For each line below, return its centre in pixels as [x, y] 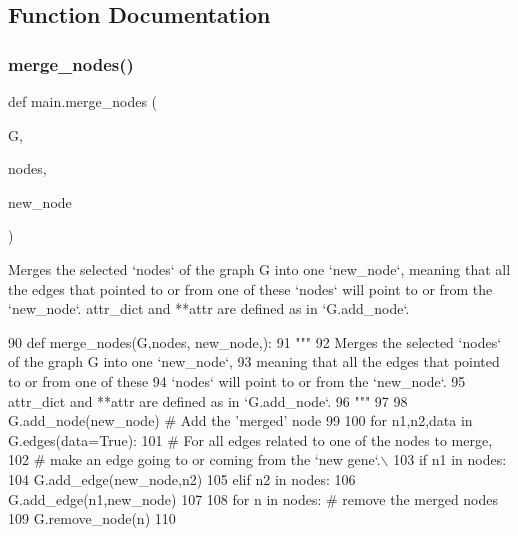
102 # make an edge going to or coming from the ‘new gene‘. [194, 459]
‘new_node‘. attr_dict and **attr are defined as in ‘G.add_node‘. [209, 308]
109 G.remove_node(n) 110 [92, 518]
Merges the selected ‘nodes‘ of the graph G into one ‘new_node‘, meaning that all [259, 268]
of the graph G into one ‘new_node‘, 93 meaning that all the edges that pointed [254, 361]
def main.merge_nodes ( [83, 101]
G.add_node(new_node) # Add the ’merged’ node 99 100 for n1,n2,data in [240, 420]
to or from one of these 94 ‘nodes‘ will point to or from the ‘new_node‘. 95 [237, 380]
